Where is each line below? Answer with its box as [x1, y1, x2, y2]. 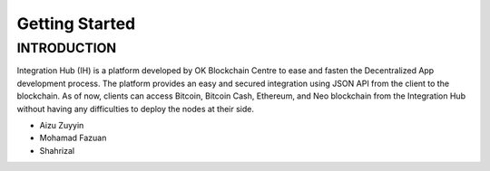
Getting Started [16, 14, 136, 33]
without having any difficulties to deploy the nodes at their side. [16, 103, 254, 114]
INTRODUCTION [16, 40, 117, 56]
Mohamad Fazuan [39, 132, 107, 144]
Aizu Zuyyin [39, 119, 84, 130]
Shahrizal [39, 145, 75, 156]
